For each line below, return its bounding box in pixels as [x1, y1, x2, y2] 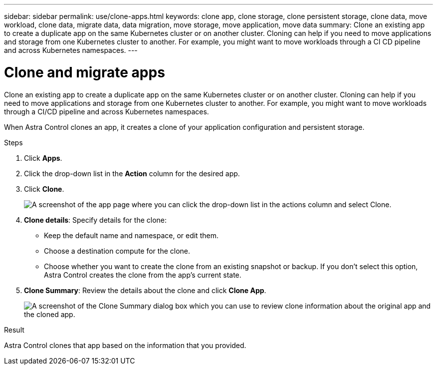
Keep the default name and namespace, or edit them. [44, 231, 218, 240]
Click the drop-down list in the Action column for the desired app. [24, 169, 240, 178]
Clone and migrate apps [4, 63, 165, 81]
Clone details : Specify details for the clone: [24, 215, 167, 224]
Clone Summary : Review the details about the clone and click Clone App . [24, 286, 266, 295]
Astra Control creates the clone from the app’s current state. [44, 270, 241, 279]
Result [4, 325, 24, 334]
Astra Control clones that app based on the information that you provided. [4, 341, 246, 350]
